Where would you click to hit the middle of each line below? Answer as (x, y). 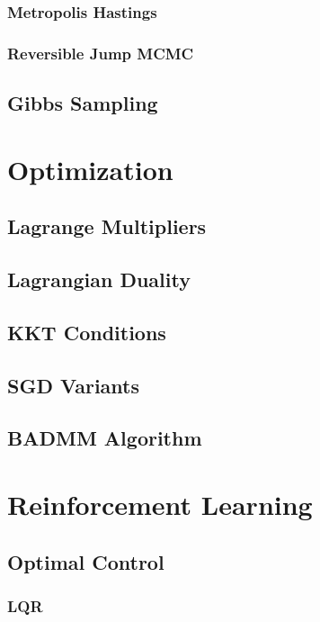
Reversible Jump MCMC (101, 53)
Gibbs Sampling (83, 103)
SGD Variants (73, 385)
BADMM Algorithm (105, 438)
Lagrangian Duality (99, 279)
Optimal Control (86, 561)
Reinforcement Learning (160, 504)
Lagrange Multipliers (107, 226)
